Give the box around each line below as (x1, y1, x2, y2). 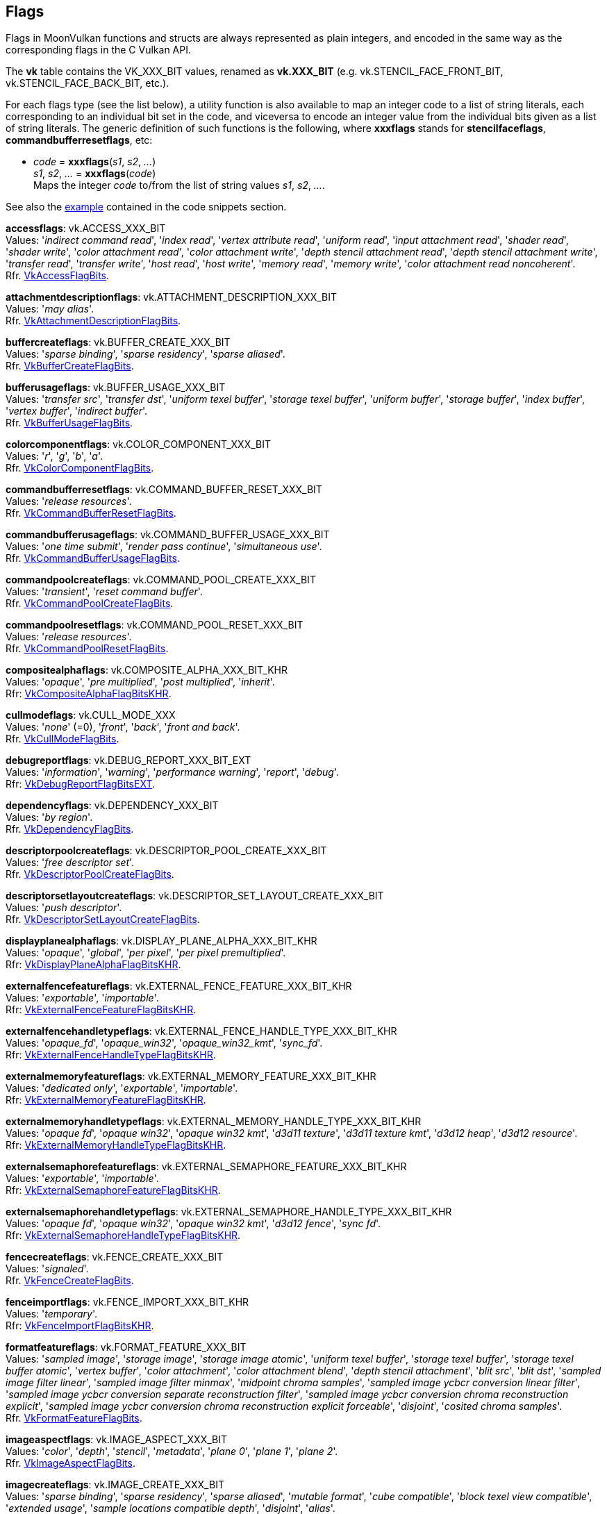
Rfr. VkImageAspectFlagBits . (6, 1457, 135, 1470)
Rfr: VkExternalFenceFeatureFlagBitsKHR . (6, 1004, 197, 1016)
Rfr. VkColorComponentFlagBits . (6, 462, 154, 474)
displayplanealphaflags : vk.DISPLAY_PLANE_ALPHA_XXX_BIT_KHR (6, 935, 317, 947)
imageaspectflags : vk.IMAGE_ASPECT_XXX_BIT (6, 1433, 228, 1446)
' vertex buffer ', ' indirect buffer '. (6, 405, 148, 417)
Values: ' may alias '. (6, 303, 94, 315)
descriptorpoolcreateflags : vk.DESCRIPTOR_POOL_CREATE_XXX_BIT (6, 845, 327, 857)
